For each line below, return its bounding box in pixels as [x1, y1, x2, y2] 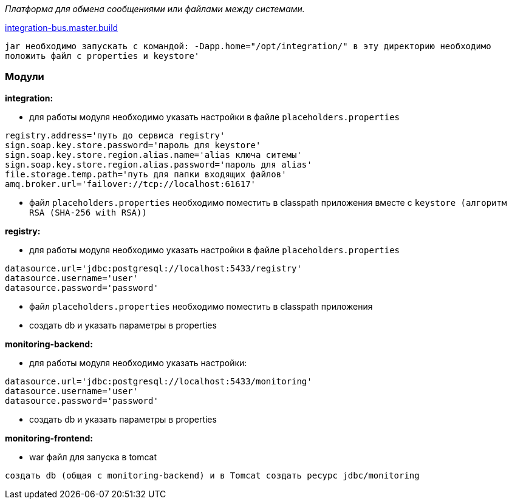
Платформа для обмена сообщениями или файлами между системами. [5, 4, 305, 14]
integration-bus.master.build [5, 22, 118, 33]
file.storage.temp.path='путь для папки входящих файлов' [5, 169, 287, 179]
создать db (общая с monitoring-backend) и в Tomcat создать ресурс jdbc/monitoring [5, 470, 420, 480]
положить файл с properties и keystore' [5, 51, 200, 61]
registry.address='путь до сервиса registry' [5, 130, 225, 140]
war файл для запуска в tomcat [29, 451, 157, 462]
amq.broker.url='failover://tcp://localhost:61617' [5, 179, 256, 189]
